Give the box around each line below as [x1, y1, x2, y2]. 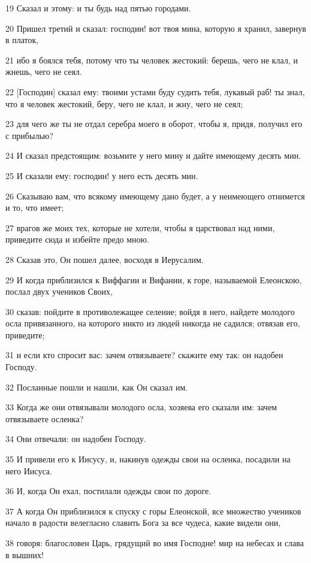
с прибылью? [5, 129, 53, 141]
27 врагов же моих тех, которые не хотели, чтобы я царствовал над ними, [5, 221, 275, 234]
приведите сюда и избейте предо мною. [5, 233, 149, 246]
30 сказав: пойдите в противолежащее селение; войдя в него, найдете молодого [5, 305, 295, 317]
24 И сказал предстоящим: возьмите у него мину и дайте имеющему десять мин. [5, 149, 301, 162]
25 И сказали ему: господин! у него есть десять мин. [5, 169, 198, 181]
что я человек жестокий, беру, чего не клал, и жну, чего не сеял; [5, 97, 243, 110]
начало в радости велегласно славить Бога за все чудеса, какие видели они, [5, 516, 281, 529]
